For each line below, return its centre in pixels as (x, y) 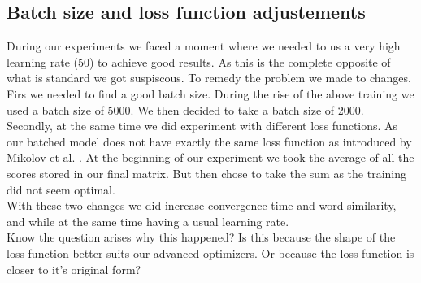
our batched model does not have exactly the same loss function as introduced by (209, 141)
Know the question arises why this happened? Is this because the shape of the (201, 237)
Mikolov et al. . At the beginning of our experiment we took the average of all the (210, 157)
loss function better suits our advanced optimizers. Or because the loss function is (210, 253)
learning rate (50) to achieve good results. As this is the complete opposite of (199, 61)
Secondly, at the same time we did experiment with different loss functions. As (202, 126)
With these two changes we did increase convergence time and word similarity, (202, 205)
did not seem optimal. (61, 189)
